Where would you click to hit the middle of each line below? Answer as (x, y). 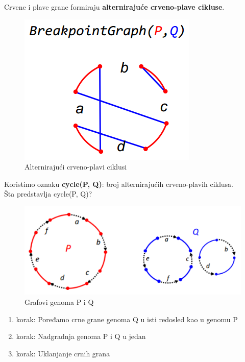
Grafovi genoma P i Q (59, 301)
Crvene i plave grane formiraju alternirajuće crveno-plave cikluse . (114, 7)
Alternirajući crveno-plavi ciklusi (76, 167)
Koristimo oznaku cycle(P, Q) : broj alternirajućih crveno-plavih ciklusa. (119, 184)
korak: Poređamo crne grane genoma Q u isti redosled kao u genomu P (127, 319)
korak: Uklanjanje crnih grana (63, 353)
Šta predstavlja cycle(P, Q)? (48, 194)
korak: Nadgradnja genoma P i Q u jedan (81, 336)
